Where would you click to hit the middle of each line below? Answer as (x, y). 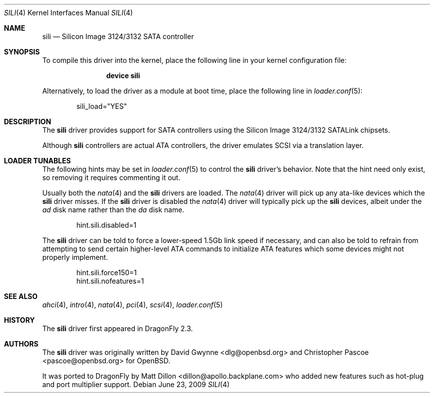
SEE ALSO (21, 296)
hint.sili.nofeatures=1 (110, 281)
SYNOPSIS (22, 52)
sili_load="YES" (102, 106)
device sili (123, 75)
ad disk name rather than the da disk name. (113, 210)
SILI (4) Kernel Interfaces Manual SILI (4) (69, 13)
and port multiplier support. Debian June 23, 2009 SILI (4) (136, 384)
